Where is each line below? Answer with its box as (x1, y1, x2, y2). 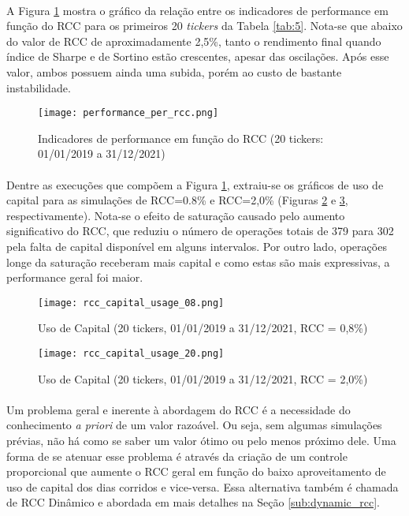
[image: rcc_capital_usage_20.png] (38, 348, 225, 359)
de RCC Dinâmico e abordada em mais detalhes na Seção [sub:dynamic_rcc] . (6, 494, 380, 510)
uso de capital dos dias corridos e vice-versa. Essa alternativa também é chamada (6, 478, 399, 495)
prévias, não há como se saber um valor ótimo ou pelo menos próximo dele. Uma (6, 432, 396, 449)
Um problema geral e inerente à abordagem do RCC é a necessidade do (6, 401, 351, 417)
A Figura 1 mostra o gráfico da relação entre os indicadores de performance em (6, 2, 389, 18)
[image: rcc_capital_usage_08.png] (38, 297, 225, 308)
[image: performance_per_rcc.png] (38, 107, 219, 119)
